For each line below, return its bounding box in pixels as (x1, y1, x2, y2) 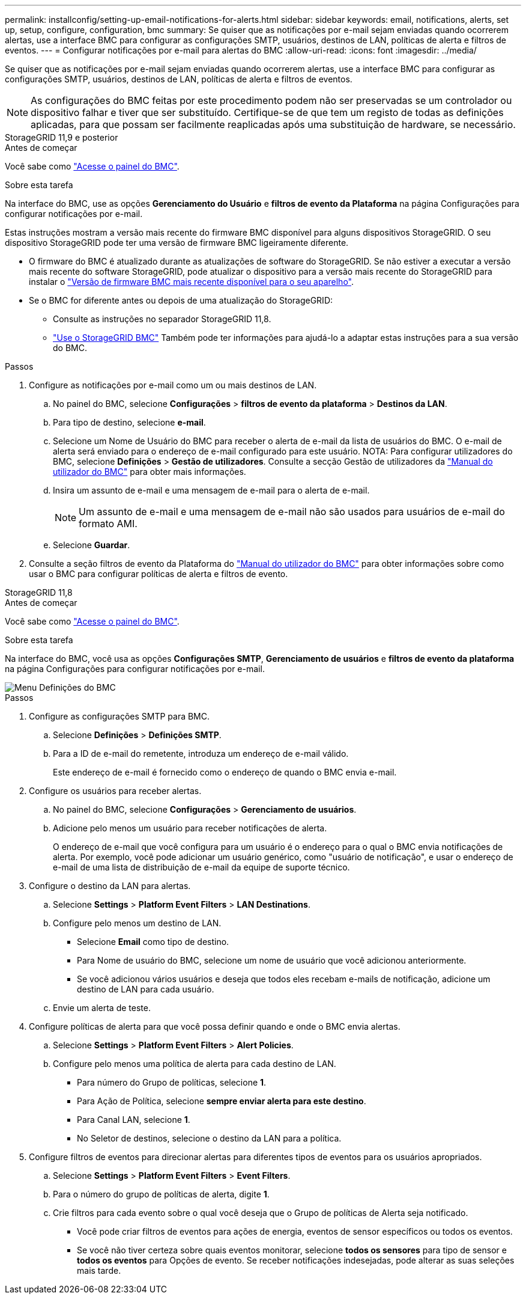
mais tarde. (77, 1265, 121, 1276)
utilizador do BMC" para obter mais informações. (53, 466, 246, 477)
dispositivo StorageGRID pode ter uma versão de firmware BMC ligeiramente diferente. (5, 237, 349, 248)
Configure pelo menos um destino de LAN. (53, 918, 222, 928)
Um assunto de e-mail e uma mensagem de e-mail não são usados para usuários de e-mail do (79, 506, 505, 518)
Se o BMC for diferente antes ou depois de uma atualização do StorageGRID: (29, 295, 333, 305)
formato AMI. (79, 518, 138, 530)
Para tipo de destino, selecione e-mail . (53, 417, 206, 427)
